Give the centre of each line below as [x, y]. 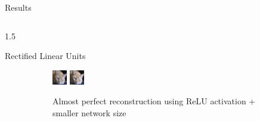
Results [18, 7]
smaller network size [89, 112]
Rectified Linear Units [45, 56]
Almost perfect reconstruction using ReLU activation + [154, 101]
